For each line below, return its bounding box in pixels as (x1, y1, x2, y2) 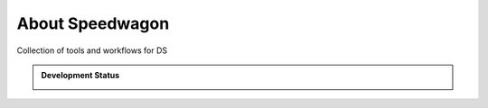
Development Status (41, 69, 120, 80)
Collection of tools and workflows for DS (16, 45, 167, 56)
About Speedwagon (16, 13, 170, 33)
